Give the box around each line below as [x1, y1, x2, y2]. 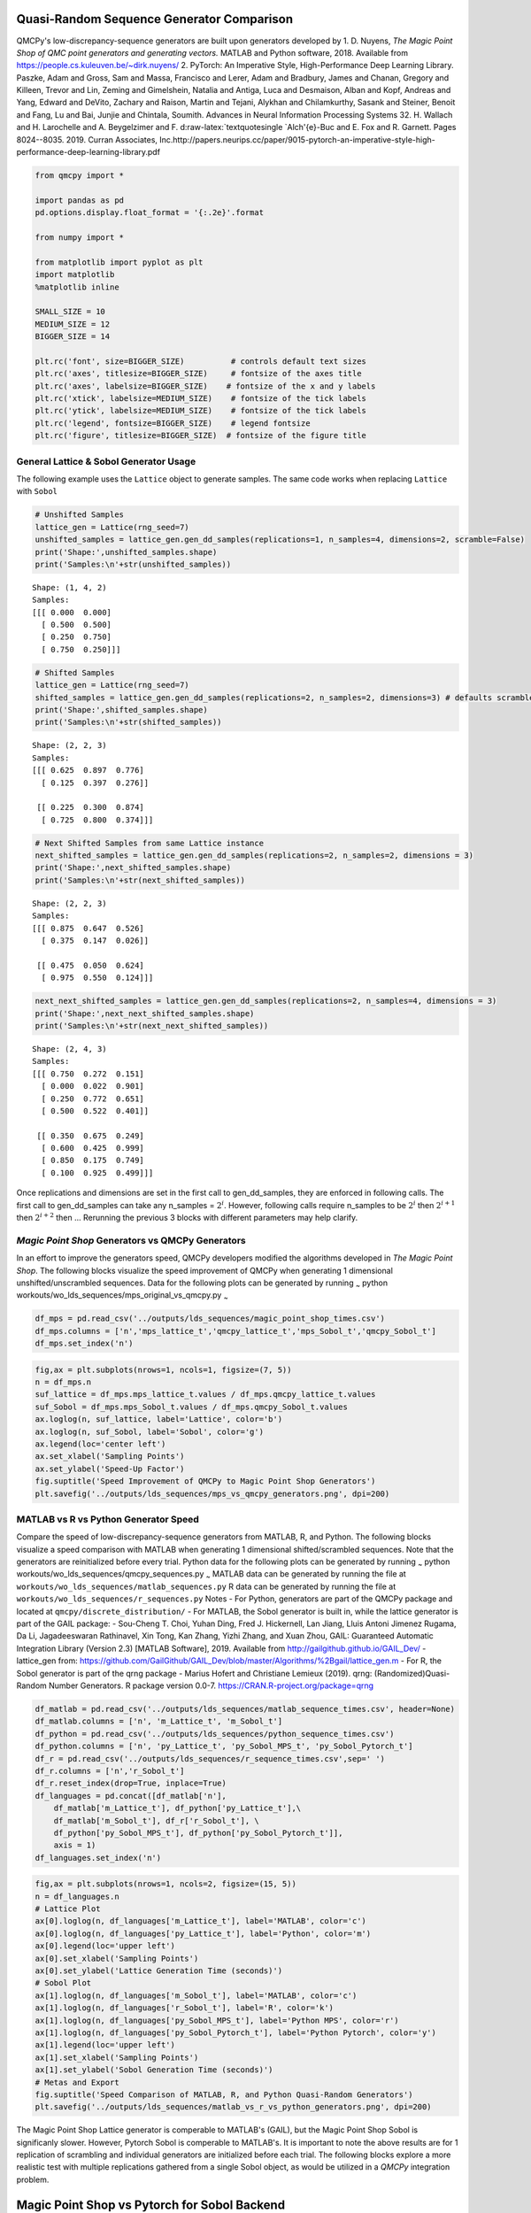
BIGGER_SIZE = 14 [35, 332, 111, 342]
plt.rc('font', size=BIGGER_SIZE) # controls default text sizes [35, 356, 367, 366]
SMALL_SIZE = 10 [35, 306, 106, 317]
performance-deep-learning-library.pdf [16, 147, 161, 158]
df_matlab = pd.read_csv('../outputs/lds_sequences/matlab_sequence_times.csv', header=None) [35, 1704, 456, 1714]
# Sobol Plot [35, 1978, 92, 1988]
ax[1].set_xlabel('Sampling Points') [35, 2052, 199, 2063]
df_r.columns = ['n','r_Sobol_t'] [35, 1766, 185, 1776]
